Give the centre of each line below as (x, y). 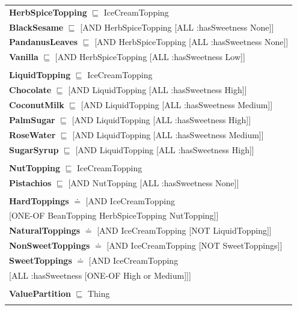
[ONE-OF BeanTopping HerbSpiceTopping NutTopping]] (114, 215)
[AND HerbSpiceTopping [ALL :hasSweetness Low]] (150, 57)
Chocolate (30, 90)
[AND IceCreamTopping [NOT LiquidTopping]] (184, 230)
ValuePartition (40, 293)
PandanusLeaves (44, 42)
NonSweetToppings (50, 245)
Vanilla (24, 57)
